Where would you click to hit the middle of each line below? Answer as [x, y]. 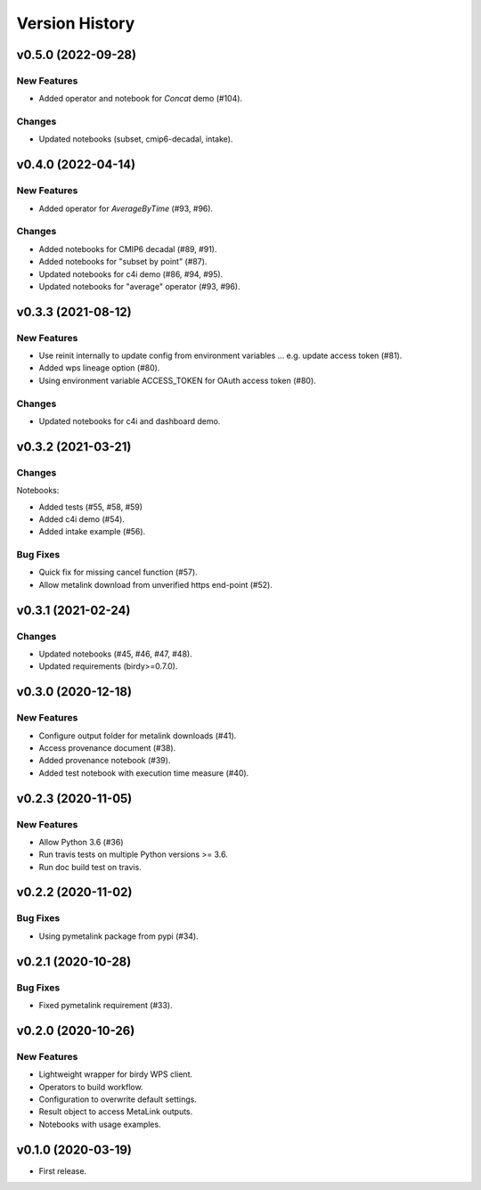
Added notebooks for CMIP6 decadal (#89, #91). [128, 249]
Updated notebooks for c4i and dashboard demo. [130, 421]
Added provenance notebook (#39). [105, 761]
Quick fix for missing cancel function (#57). [118, 572]
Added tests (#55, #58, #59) [90, 507]
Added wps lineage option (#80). [99, 368]
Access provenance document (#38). [107, 747]
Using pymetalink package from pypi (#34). [119, 936]
